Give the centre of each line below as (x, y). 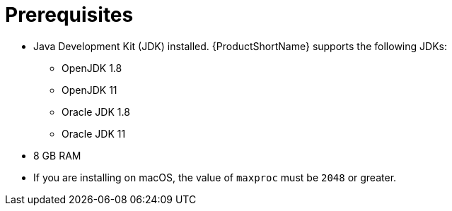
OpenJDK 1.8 (92, 68)
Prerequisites (69, 15)
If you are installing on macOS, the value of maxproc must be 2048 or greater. (215, 177)
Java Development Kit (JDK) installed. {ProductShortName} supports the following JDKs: (240, 46)
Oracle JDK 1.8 (96, 111)
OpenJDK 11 (89, 90)
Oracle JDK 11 (94, 133)
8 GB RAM (57, 155)
